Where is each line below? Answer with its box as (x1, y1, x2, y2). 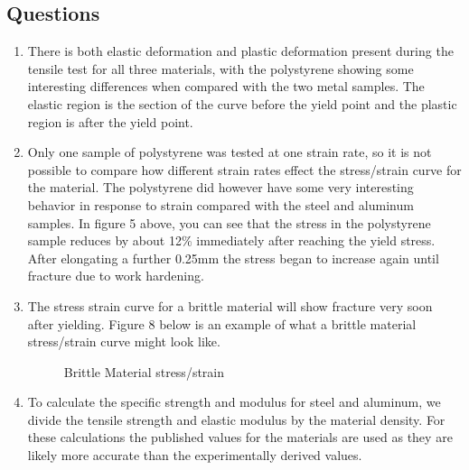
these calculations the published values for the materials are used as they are (27, 428, 453, 447)
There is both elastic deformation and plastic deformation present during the (27, 41, 454, 60)
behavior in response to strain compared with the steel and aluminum (27, 195, 414, 214)
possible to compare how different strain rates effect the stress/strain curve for (27, 160, 462, 179)
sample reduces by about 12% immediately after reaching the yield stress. (27, 231, 436, 250)
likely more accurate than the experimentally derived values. (27, 446, 362, 465)
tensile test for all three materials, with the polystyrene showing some (27, 59, 414, 78)
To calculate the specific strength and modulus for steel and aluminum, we (27, 392, 441, 411)
